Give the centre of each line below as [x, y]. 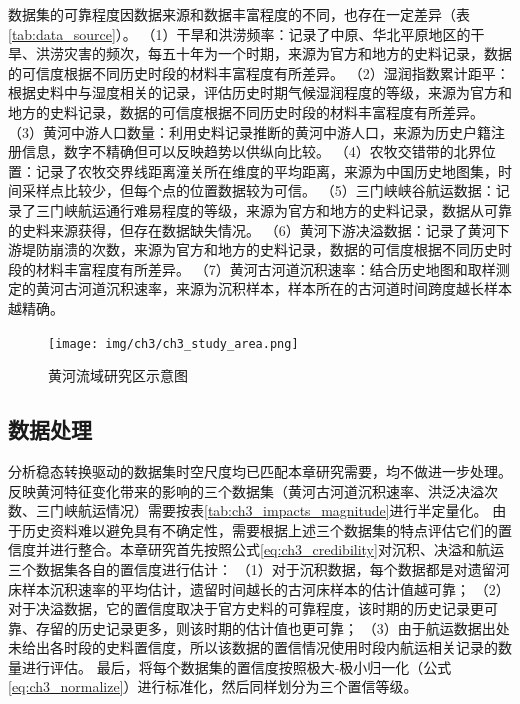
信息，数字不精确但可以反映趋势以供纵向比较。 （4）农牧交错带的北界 [251, 151]
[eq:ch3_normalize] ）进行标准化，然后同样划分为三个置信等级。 [213, 686]
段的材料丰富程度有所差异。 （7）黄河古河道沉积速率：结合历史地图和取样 [252, 268]
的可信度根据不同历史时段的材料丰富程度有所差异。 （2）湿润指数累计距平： [259, 72]
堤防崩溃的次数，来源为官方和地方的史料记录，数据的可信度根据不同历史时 [266, 249]
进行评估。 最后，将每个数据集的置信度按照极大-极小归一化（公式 [236, 666]
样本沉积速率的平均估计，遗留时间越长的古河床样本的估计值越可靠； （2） [265, 588]
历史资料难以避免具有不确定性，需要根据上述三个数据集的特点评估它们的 [259, 529]
